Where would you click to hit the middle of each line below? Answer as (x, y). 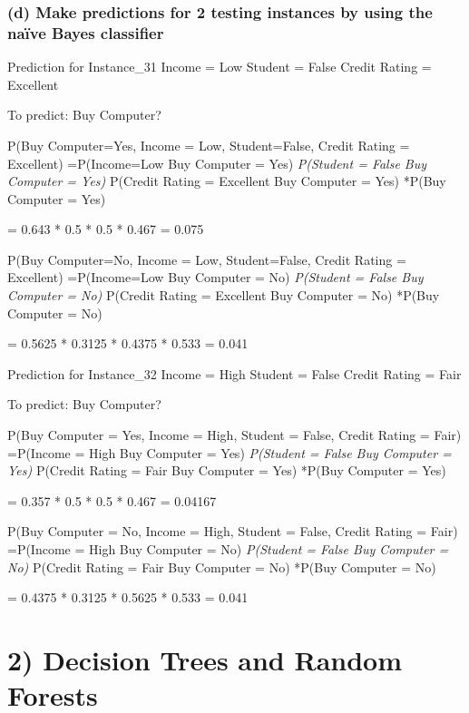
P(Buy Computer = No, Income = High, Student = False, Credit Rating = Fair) (233, 531)
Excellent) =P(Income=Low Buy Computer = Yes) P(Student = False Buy (217, 163)
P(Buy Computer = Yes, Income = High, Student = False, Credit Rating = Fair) (234, 435)
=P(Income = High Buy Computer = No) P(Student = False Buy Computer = (228, 549)
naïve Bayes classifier (86, 32)
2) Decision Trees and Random (205, 659)
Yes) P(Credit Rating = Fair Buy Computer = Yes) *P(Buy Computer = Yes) (227, 470)
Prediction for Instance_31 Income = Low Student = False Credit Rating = (220, 67)
